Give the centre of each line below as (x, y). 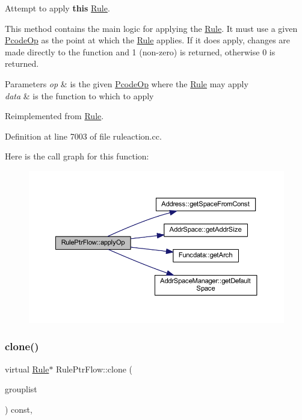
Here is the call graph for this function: (77, 156)
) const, (19, 409)
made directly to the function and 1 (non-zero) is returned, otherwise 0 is (140, 51)
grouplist (21, 389)
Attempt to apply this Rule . (57, 8)
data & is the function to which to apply (79, 95)
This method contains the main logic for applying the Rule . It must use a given (151, 28)
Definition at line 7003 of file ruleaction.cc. (83, 136)
